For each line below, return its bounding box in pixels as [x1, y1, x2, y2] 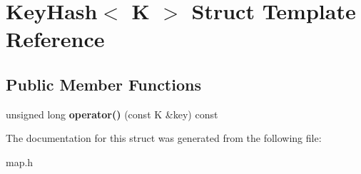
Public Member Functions [6, 73, 201, 95]
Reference [6, 24, 105, 53]
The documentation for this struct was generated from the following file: [6, 130, 322, 145]
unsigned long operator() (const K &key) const [6, 106, 218, 121]
